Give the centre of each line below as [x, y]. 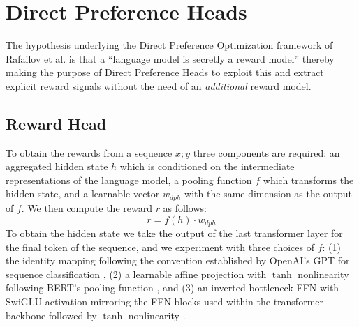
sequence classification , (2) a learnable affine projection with [136, 274]
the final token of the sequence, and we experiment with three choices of [160, 246]
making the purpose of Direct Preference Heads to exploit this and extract [165, 72]
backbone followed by [51, 315]
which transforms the [308, 180]
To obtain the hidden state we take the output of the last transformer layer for [174, 233]
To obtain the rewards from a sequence [89, 152]
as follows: [185, 207]
